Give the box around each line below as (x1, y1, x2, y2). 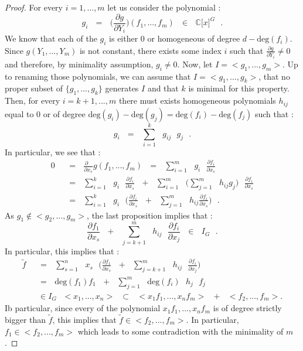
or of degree (43, 107, 86, 120)
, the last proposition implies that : (87, 209, 213, 221)
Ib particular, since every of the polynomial (5, 302, 161, 314)
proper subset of (5, 82, 63, 94)
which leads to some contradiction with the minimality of (77, 325, 284, 337)
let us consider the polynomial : (107, 1, 221, 13)
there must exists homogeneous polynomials (118, 94, 276, 107)
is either (109, 32, 138, 45)
